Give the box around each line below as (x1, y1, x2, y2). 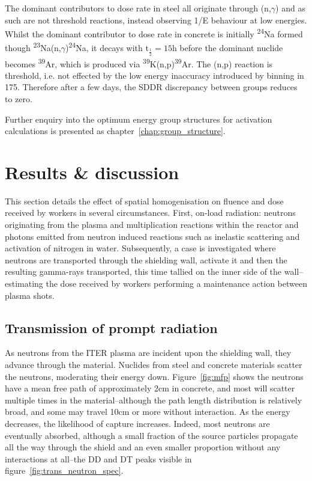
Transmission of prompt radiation (5, 318, 218, 337)
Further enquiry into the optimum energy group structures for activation (5, 112, 272, 125)
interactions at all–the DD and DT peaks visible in (5, 452, 192, 465)
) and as (275, 2, 305, 14)
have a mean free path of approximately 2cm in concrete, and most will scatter (5, 382, 295, 394)
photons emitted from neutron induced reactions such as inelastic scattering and (5, 230, 300, 242)
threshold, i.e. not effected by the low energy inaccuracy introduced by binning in (5, 69, 304, 81)
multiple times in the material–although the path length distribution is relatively (5, 393, 302, 406)
